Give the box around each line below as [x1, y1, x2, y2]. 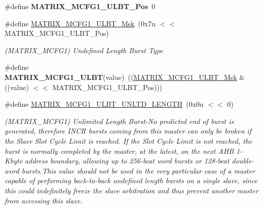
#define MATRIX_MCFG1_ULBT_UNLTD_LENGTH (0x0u [5, 99, 204, 109]
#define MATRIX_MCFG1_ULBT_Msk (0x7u [5, 18, 156, 28]
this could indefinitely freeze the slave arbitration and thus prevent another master [5, 185, 258, 195]
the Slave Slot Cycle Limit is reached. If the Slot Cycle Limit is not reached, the [5, 135, 252, 146]
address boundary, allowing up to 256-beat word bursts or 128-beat [25, 155, 230, 166]
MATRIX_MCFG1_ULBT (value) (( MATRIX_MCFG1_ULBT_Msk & [5, 71, 245, 82]
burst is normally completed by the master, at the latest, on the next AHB [5, 145, 234, 156]
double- [232, 155, 254, 166]
